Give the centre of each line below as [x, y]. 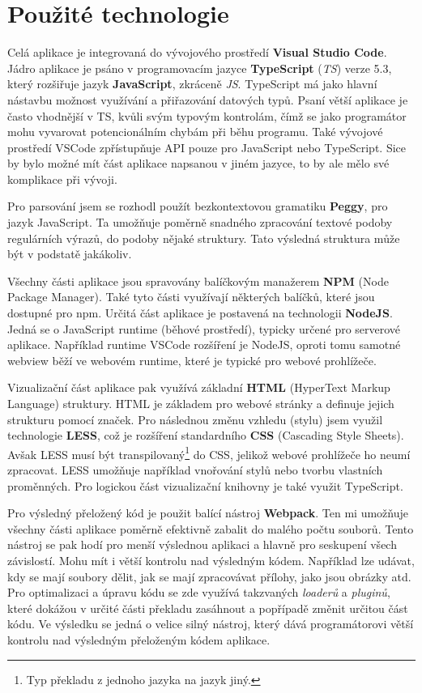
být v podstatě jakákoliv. [70, 254]
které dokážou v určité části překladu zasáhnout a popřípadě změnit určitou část [208, 608]
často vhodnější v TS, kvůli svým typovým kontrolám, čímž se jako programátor [207, 115]
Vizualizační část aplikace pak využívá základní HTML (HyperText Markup [199, 387]
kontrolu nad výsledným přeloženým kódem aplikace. [139, 639]
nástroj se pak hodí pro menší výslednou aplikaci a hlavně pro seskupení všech [202, 544]
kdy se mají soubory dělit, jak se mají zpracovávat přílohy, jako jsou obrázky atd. [209, 576]
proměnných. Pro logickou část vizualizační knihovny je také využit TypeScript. [205, 485]
